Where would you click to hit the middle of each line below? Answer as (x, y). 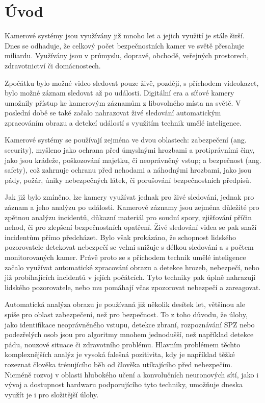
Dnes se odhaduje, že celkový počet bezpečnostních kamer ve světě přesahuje (125, 45)
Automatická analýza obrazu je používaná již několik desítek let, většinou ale (125, 304)
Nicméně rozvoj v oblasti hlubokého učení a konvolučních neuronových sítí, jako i (132, 374)
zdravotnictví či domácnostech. (53, 65)
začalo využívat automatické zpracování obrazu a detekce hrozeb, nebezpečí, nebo (132, 267)
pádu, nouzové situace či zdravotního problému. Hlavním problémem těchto (123, 344)
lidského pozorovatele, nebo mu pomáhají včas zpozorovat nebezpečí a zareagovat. (133, 287)
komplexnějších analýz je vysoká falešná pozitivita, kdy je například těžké (120, 354)
